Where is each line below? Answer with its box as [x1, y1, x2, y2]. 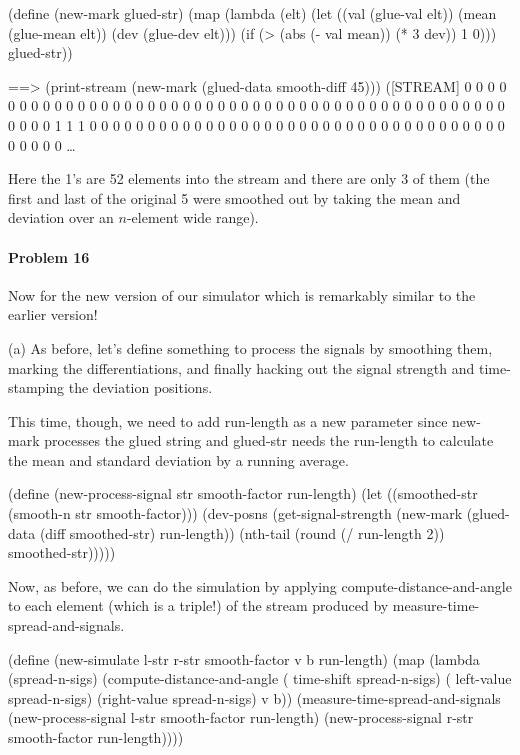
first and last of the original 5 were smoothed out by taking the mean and [8, 187, 461, 208]
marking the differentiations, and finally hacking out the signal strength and [8, 357, 475, 378]
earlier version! [8, 304, 98, 325]
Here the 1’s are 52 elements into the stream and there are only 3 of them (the [8, 168, 490, 189]
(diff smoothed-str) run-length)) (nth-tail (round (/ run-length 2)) [39, 522, 445, 543]
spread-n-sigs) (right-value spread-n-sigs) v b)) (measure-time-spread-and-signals [8, 687, 501, 708]
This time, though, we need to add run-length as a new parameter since [8, 410, 448, 431]
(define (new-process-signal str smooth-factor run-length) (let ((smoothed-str [8, 483, 478, 504]
